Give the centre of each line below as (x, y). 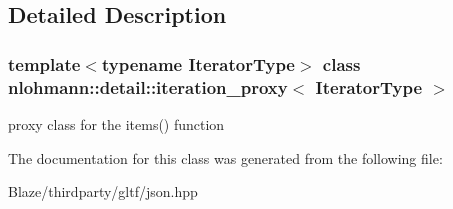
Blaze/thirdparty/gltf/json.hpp (103, 191)
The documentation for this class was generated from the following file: (225, 157)
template (44, 63)
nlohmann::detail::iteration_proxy (148, 86)
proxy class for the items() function (116, 123)
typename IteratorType (198, 63)
